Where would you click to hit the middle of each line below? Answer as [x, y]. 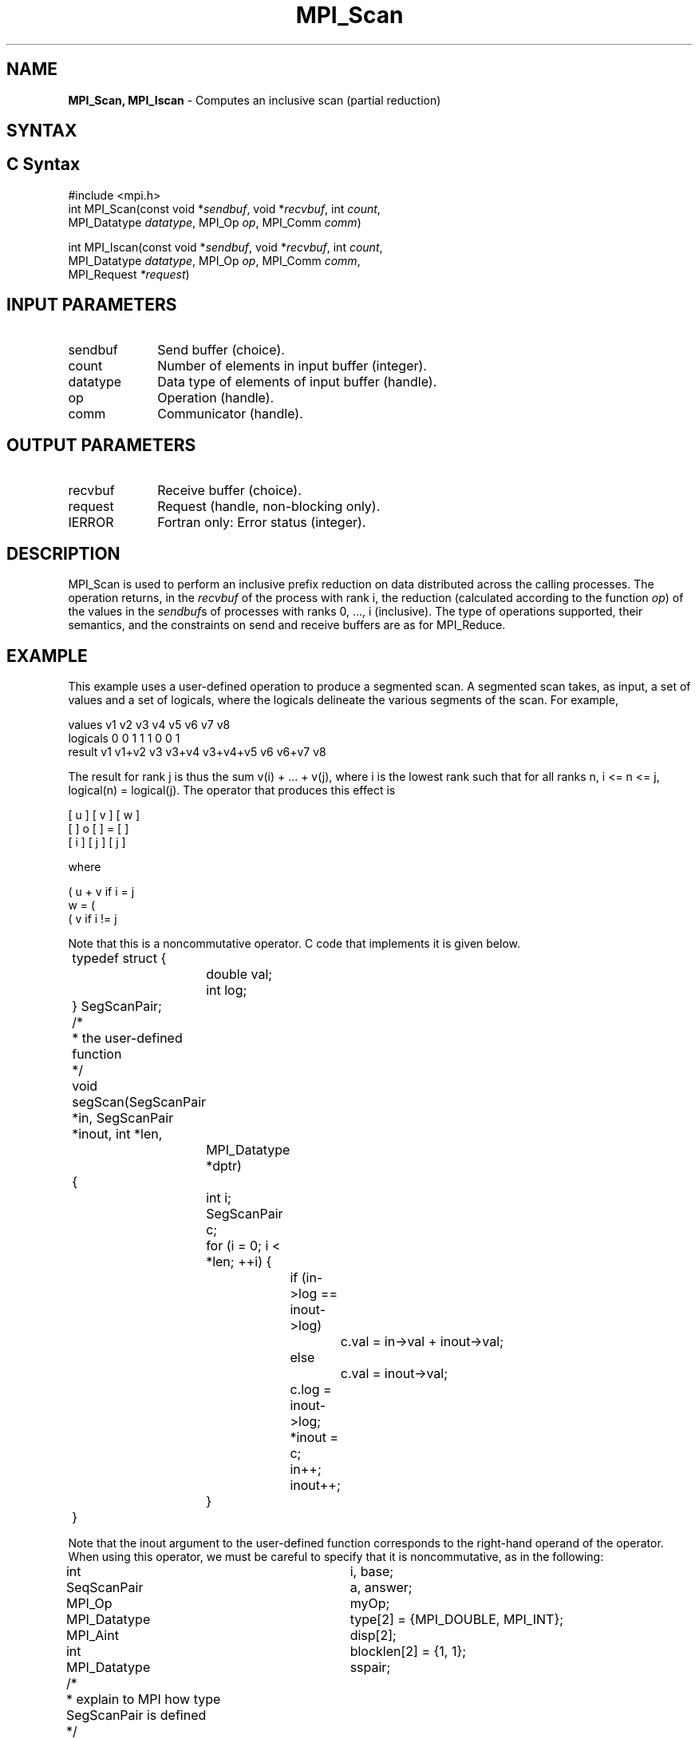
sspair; [370, 1668]
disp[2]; [373, 1636]
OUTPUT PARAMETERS [101, 446]
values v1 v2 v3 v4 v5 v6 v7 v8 [149, 725]
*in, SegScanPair [123, 1118]
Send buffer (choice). [221, 349]
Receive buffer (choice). [229, 490]
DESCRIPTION [63, 553]
